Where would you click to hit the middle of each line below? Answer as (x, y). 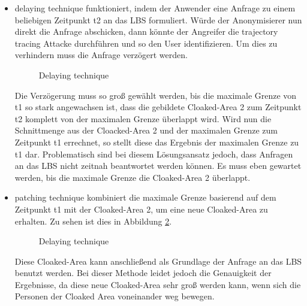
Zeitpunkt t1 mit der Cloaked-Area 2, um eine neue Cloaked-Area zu (141, 209)
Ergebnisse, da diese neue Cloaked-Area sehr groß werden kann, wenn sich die (158, 284)
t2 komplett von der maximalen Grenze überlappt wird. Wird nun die (143, 118)
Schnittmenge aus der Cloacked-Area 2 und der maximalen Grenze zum (146, 130)
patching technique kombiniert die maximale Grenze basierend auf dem (145, 197)
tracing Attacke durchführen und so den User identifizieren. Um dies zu (146, 43)
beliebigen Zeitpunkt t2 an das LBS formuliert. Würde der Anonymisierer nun (158, 19)
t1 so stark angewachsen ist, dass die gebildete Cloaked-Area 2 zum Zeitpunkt (158, 107)
